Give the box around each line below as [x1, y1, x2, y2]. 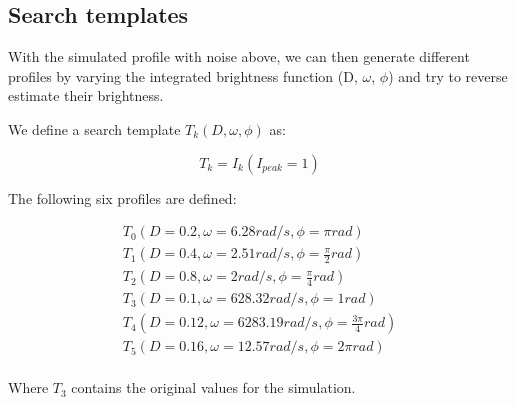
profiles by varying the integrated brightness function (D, [8, 65, 358, 86]
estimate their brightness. [8, 85, 164, 106]
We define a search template [8, 118, 181, 139]
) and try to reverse [388, 65, 508, 86]
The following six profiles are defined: [8, 187, 237, 208]
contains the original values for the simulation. [71, 377, 356, 398]
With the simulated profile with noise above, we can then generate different [8, 46, 470, 67]
